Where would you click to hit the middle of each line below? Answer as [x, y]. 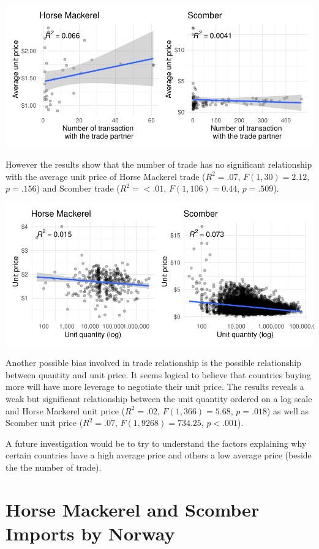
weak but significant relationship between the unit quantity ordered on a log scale [159, 398]
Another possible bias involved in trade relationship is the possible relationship [154, 363]
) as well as [288, 410]
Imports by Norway [90, 533]
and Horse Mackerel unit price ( [66, 410]
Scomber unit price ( [44, 423]
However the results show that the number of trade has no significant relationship [159, 164]
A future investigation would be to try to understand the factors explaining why [156, 443]
